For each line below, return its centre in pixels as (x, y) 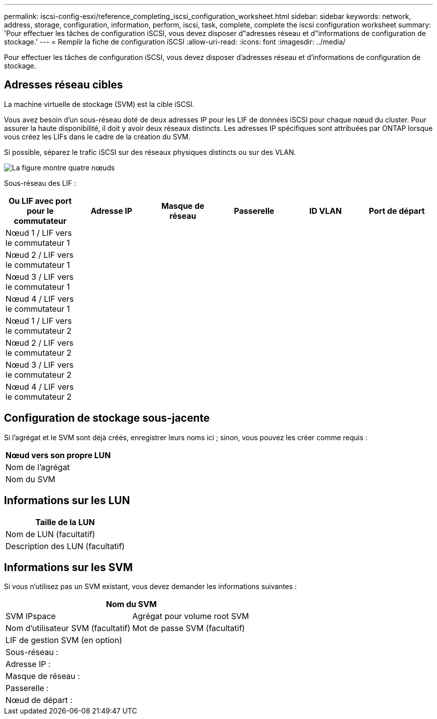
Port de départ (397, 211)
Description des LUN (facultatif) (65, 546)
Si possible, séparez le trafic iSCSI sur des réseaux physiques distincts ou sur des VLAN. (150, 152)
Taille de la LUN (65, 522)
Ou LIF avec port (40, 201)
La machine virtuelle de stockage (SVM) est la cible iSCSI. (99, 104)
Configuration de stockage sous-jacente (107, 418)
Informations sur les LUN (67, 501)
